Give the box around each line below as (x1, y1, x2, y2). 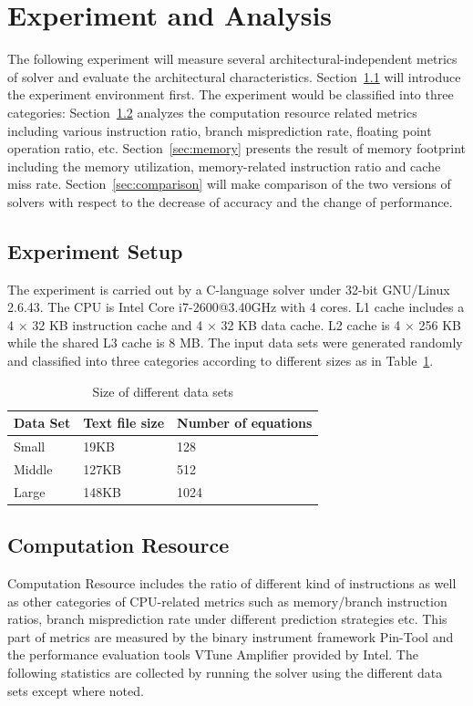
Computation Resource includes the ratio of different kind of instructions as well (7, 574, 457, 593)
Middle (14, 459, 53, 478)
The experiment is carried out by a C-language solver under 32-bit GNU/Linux (7, 279, 450, 298)
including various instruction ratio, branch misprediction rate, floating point (7, 120, 432, 140)
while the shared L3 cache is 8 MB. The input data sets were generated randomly (7, 333, 463, 352)
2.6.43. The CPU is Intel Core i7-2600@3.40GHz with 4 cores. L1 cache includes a (7, 297, 465, 317)
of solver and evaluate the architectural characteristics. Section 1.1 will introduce (7, 67, 461, 86)
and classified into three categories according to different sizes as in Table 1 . (7, 351, 434, 370)
